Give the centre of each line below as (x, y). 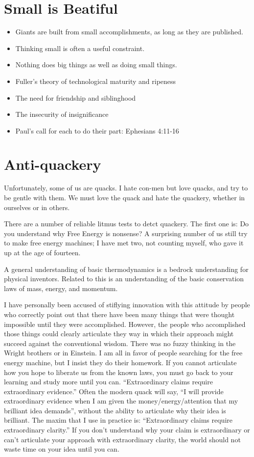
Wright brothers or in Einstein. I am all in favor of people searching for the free (123, 353)
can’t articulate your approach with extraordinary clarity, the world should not (122, 439)
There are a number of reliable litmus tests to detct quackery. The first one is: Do (127, 224)
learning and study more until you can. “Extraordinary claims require (108, 382)
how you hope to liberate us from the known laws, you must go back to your (119, 372)
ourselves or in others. (37, 207)
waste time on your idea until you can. (62, 449)
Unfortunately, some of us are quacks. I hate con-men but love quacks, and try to (126, 188)
